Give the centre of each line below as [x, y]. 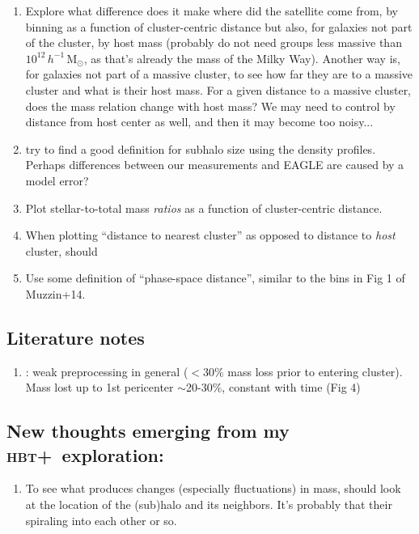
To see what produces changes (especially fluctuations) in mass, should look [213, 488]
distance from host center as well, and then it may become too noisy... [199, 122]
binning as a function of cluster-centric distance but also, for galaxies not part [219, 26]
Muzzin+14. [55, 293]
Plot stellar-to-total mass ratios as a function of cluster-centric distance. [204, 208]
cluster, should [61, 250]
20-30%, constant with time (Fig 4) [273, 387]
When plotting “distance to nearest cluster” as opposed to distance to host [210, 235]
